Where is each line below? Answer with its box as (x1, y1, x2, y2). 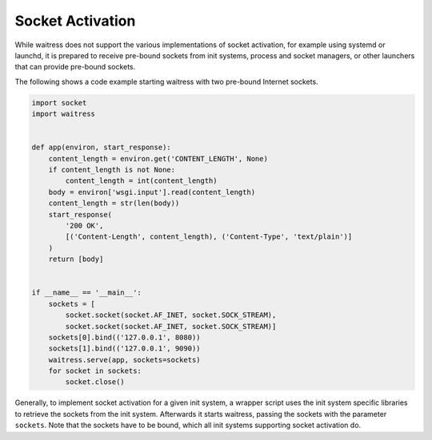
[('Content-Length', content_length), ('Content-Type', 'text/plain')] (65, 232, 353, 241)
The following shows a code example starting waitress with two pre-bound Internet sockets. (14, 77, 319, 86)
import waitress (31, 109, 96, 119)
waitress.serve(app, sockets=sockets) (48, 355, 201, 364)
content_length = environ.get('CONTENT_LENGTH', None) (48, 154, 268, 163)
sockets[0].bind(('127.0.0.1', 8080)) (48, 332, 201, 342)
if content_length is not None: (48, 165, 176, 175)
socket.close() (65, 378, 126, 386)
